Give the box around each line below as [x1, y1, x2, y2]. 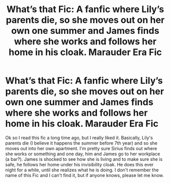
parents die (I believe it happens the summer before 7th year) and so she [5, 140, 158, 146]
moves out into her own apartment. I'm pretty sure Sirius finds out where [5, 145, 157, 151]
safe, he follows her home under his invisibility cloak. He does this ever [5, 161, 154, 167]
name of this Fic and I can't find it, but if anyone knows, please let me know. [5, 172, 164, 178]
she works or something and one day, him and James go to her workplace [5, 151, 160, 157]
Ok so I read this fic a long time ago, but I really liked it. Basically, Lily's [5, 134, 153, 141]
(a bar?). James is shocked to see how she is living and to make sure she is [5, 156, 163, 162]
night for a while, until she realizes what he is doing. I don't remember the [5, 167, 159, 173]
